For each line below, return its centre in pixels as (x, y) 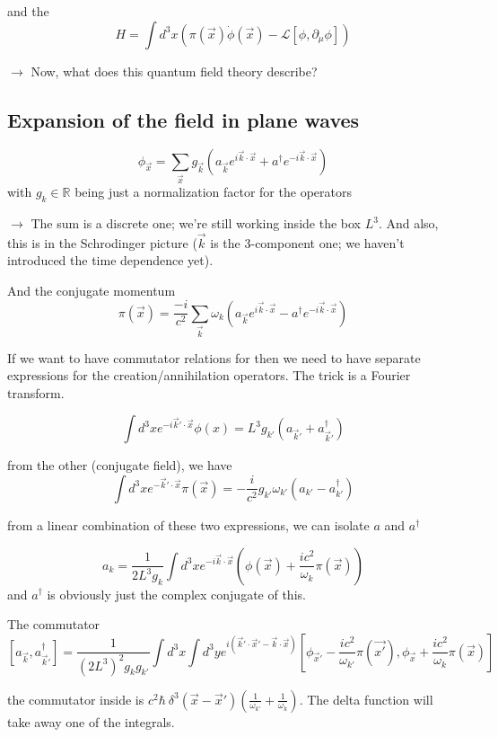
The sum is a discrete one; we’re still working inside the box (196, 223)
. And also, (408, 223)
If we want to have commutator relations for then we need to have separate (214, 357)
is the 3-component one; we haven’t (307, 242)
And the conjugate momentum (92, 291)
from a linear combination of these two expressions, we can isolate (188, 524)
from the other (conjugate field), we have (120, 465)
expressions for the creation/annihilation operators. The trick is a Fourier (209, 375)
